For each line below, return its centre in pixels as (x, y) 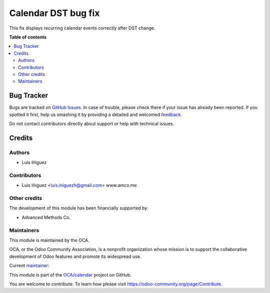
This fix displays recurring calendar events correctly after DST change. (82, 28)
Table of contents (28, 37)
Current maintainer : (29, 265)
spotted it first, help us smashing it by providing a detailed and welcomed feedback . (96, 114)
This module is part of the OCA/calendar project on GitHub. (70, 274)
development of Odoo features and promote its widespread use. (75, 256)
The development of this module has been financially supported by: (79, 208)
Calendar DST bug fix (54, 13)
